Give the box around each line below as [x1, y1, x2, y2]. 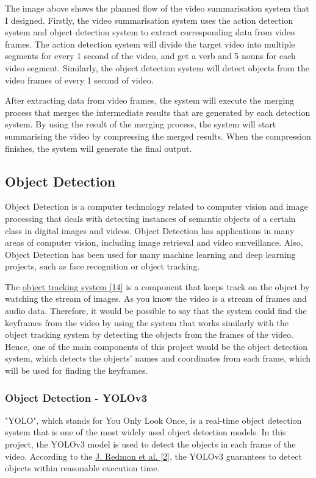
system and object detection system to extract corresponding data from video [5, 26, 295, 38]
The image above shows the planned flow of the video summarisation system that [5, 2, 309, 14]
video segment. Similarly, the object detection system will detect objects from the [5, 61, 309, 74]
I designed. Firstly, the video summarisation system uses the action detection [5, 13, 293, 26]
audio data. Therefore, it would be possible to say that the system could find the [5, 304, 307, 317]
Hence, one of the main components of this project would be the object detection [5, 340, 308, 352]
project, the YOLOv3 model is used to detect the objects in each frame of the [5, 438, 296, 451]
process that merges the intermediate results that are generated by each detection [5, 105, 311, 118]
